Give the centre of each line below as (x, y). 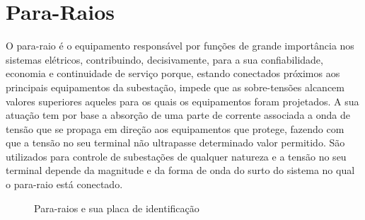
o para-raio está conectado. (64, 184)
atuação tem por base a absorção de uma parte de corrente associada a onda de (178, 115)
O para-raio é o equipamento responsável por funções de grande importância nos (180, 46)
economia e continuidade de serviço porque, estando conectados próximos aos (173, 73)
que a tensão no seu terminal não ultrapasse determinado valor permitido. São (175, 143)
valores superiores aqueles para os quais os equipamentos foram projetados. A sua (182, 101)
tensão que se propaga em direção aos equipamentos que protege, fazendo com (175, 128)
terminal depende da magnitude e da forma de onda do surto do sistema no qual (180, 170)
